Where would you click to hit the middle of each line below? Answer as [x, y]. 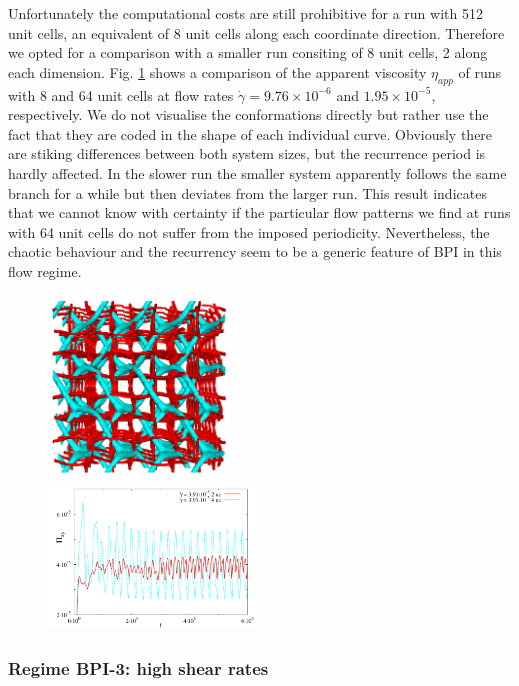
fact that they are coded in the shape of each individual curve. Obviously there [250, 133]
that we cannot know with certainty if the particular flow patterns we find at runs [259, 212]
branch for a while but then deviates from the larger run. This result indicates [247, 192]
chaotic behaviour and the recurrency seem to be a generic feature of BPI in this [255, 251]
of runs [480, 71]
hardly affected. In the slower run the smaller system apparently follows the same [257, 172]
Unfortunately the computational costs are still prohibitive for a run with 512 [245, 13]
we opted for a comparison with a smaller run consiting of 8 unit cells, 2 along [248, 52]
